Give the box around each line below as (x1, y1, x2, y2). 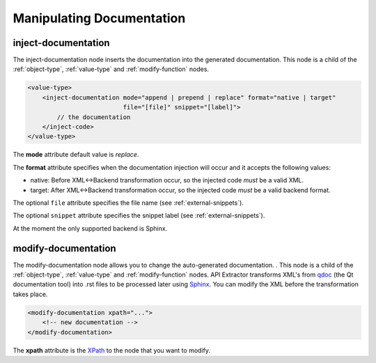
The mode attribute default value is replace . (13, 150, 139, 159)
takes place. (13, 290, 48, 298)
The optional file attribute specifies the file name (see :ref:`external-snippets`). (13, 199, 244, 207)
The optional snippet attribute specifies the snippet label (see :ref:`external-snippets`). (13, 211, 265, 219)
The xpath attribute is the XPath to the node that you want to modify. (13, 346, 210, 355)
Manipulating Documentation (13, 10, 186, 26)
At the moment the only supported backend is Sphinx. (13, 224, 168, 233)
